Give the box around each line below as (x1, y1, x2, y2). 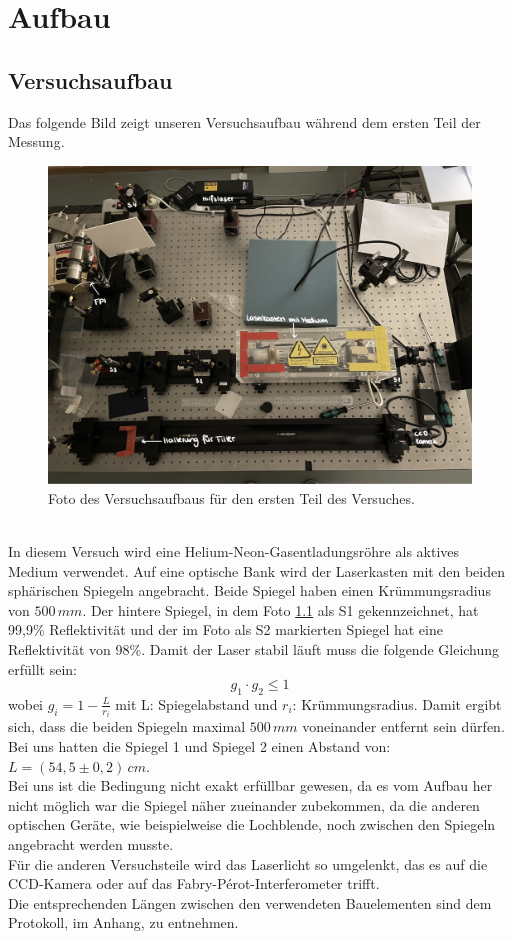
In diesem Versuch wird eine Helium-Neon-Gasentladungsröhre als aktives (8, 540, 460, 561)
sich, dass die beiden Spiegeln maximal (8, 716, 246, 737)
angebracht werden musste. (8, 833, 174, 854)
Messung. (8, 131, 65, 152)
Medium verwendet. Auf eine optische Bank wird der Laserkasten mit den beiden (8, 560, 505, 581)
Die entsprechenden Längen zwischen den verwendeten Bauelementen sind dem (8, 892, 492, 913)
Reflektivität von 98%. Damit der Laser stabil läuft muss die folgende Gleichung (8, 638, 500, 659)
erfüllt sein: (8, 658, 77, 679)
